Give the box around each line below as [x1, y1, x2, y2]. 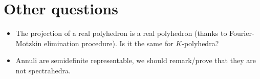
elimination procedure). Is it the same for [44, 37, 174, 48]
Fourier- [229, 28, 254, 38]
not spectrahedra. [15, 65, 71, 75]
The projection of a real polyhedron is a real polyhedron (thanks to [15, 28, 227, 38]
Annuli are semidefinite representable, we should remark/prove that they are [15, 55, 256, 66]
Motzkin [15, 37, 42, 48]
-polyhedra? [182, 37, 219, 48]
